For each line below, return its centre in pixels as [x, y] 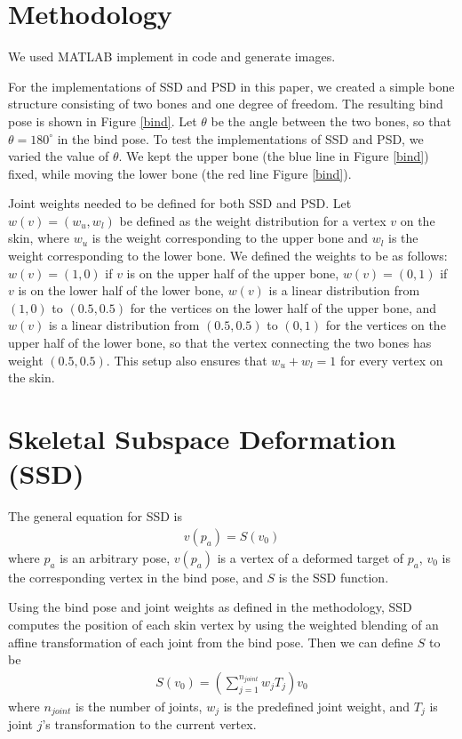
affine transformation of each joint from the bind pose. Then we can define [211, 642]
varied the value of [59, 156]
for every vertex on [391, 360]
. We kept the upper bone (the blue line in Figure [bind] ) [274, 156]
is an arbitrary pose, [115, 557]
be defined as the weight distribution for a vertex [253, 220]
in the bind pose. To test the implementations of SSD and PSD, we [240, 138]
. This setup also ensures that [187, 360]
